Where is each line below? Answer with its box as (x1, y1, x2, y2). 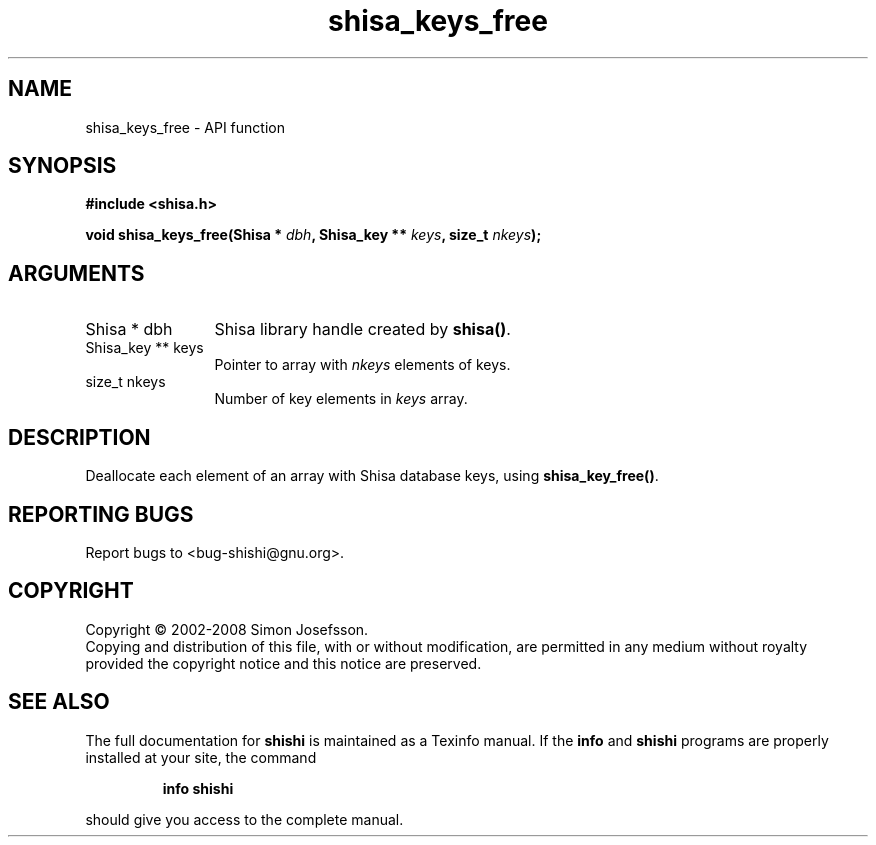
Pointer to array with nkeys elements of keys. (214, 356, 511, 374)
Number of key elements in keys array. (214, 390, 468, 408)
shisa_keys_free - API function (85, 118, 285, 136)
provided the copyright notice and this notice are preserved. (85, 654, 482, 672)
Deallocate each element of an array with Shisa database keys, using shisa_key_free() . (85, 467, 659, 485)
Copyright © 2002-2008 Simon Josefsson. (85, 620, 369, 638)
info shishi (162, 779, 234, 797)
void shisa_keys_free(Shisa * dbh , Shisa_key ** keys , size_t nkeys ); (85, 226, 542, 244)
